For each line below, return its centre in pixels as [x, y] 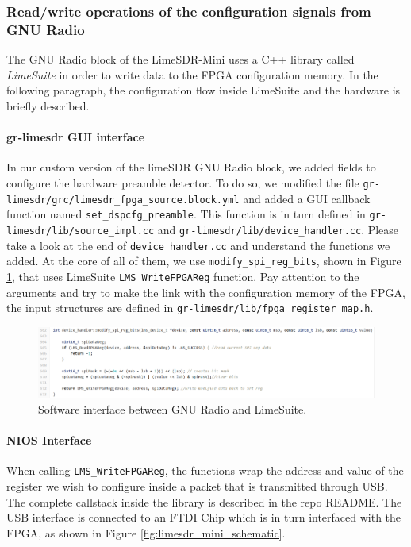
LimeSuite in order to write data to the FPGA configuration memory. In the [192, 74]
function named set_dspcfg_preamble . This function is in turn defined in [186, 214]
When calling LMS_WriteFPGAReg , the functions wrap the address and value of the [205, 470]
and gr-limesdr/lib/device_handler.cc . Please [278, 229]
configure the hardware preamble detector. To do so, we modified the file [183, 182]
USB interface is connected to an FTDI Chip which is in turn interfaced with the [204, 517]
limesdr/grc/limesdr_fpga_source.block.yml [123, 200]
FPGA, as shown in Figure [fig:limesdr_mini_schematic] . [146, 532]
